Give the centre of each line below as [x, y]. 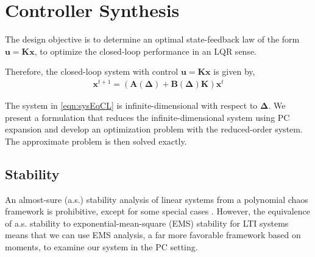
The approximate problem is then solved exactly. [96, 141]
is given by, [234, 71]
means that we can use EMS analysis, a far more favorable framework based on [153, 235]
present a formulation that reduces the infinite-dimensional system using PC [147, 117]
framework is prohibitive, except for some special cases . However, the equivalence [158, 211]
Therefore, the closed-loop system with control [92, 71]
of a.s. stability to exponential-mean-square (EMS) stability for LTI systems [147, 223]
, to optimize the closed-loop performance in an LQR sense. [146, 51]
